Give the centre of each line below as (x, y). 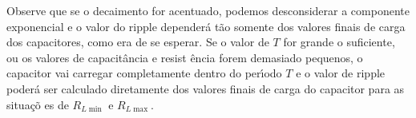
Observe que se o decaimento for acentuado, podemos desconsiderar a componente (208, 10)
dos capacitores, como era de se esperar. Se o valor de (138, 42)
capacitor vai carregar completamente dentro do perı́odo (144, 73)
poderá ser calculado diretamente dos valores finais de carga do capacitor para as (206, 88)
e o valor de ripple (341, 73)
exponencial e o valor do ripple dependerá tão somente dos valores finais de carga (206, 26)
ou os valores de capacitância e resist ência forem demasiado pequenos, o (185, 57)
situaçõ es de (38, 104)
